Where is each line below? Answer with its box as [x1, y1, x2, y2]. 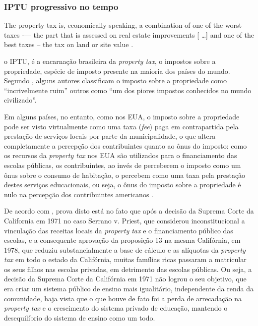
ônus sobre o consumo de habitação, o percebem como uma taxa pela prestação [4, 169, 246, 180]
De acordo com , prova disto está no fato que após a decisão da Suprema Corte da [4, 206, 254, 216]
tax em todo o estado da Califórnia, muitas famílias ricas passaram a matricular [4, 254, 247, 265]
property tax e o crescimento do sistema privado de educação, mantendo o [4, 303, 228, 313]
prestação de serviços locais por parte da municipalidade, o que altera [4, 131, 216, 141]
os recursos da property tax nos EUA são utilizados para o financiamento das [4, 150, 237, 161]
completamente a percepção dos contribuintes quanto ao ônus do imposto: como [4, 140, 247, 151]
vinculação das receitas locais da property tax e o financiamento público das [4, 225, 233, 235]
